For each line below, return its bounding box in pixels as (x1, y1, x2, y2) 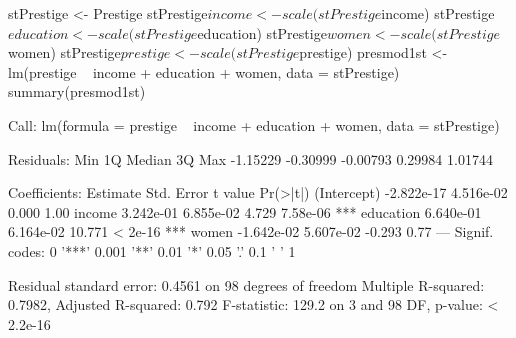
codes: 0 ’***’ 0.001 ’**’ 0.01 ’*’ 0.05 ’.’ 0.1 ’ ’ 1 (8, 240, 296, 261)
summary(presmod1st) (8, 81, 146, 102)
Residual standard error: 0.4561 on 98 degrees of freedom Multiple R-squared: (8, 274, 485, 295)
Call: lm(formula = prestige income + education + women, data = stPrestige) (8, 114, 500, 135)
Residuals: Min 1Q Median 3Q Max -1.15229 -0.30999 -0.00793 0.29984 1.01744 (8, 148, 493, 169)
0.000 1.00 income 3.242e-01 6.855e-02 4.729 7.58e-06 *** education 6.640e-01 (8, 201, 482, 222)
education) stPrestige (197, 22, 327, 43)
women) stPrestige (8, 42, 121, 63)
